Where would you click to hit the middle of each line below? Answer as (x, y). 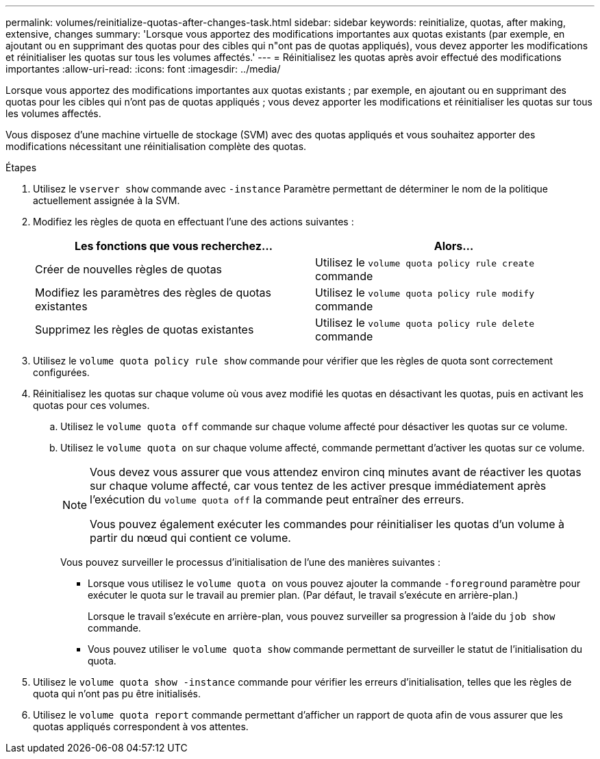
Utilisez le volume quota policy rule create (425, 262)
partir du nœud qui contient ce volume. (190, 538)
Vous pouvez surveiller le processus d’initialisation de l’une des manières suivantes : (250, 562)
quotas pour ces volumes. (91, 405)
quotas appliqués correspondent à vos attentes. (141, 726)
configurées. (61, 372)
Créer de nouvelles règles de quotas (129, 269)
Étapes (21, 167)
